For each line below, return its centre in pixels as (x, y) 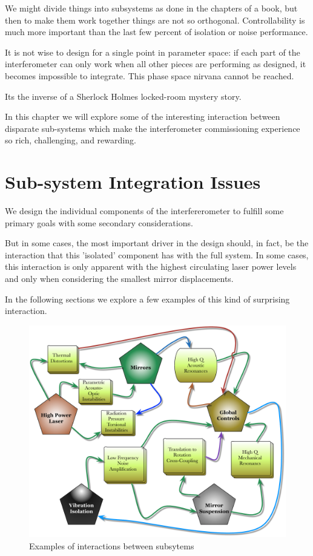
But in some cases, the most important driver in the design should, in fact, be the (157, 243)
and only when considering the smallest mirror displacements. (119, 279)
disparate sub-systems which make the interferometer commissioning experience (153, 128)
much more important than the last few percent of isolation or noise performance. (156, 32)
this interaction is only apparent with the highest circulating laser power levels (151, 267)
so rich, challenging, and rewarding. (71, 140)
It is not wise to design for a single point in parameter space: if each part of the (153, 52)
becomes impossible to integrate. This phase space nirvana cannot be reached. (150, 75)
